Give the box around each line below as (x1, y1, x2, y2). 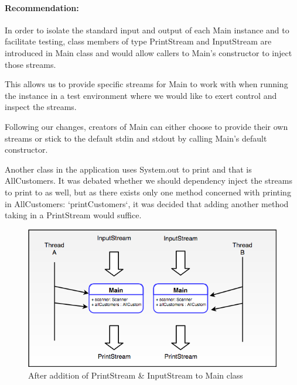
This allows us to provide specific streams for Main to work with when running (5, 78, 288, 90)
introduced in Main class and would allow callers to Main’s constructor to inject (5, 46, 292, 59)
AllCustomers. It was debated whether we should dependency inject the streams (5, 174, 292, 187)
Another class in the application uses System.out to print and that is (5, 163, 252, 175)
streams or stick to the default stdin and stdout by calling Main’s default (5, 132, 267, 144)
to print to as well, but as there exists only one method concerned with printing (5, 185, 291, 198)
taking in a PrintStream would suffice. (5, 209, 142, 221)
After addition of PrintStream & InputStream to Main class (28, 369, 243, 381)
